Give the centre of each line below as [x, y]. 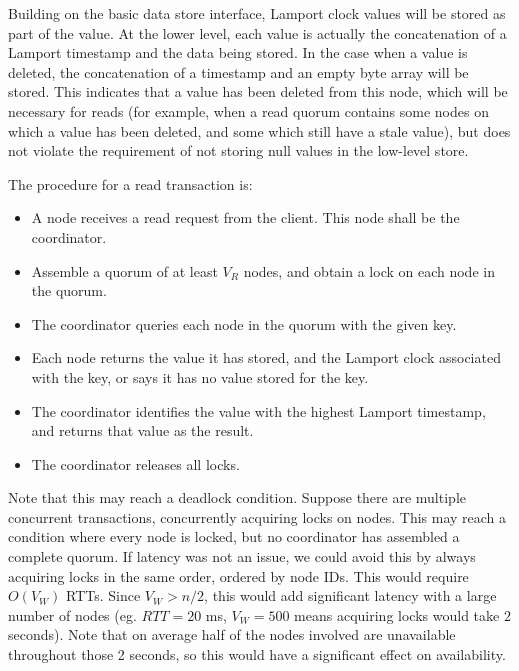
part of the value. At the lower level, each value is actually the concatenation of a [257, 32]
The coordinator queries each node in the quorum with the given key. [244, 323]
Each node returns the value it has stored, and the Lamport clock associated [266, 357]
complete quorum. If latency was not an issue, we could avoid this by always [242, 556]
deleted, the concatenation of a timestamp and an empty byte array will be [238, 71]
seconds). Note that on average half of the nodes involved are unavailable [232, 634]
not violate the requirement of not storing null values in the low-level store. [238, 150]
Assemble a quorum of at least [124, 270]
